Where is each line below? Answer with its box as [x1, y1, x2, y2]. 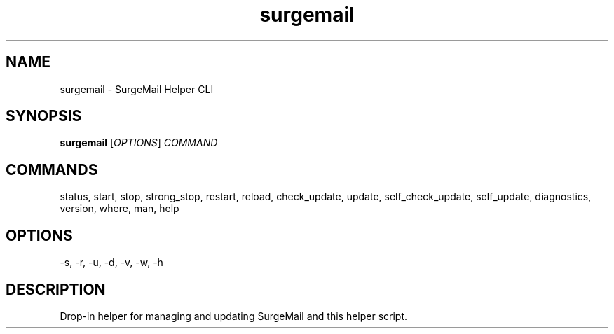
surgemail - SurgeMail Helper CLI [60, 83, 214, 95]
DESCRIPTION [6, 280, 106, 298]
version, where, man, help [60, 202, 179, 215]
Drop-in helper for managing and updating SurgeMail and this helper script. [60, 309, 408, 322]
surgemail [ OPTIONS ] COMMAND [60, 137, 218, 149]
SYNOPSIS [6, 107, 82, 125]
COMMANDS [6, 160, 98, 179]
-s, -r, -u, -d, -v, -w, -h [60, 256, 163, 269]
